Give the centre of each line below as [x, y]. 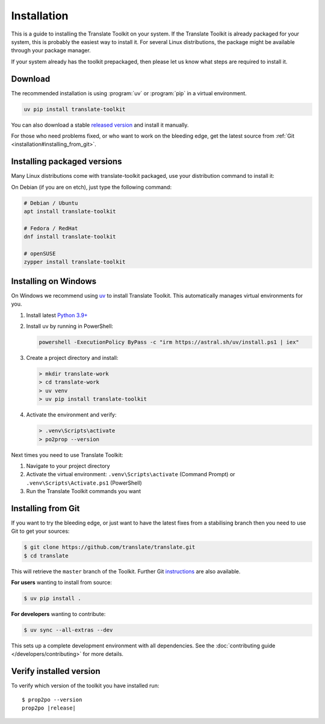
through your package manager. [51, 51]
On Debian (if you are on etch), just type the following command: [91, 187]
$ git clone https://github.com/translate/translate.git [110, 547]
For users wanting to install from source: [62, 582]
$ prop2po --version [52, 700]
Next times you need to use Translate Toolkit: [67, 455]
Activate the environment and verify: [71, 415]
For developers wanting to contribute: [58, 614]
